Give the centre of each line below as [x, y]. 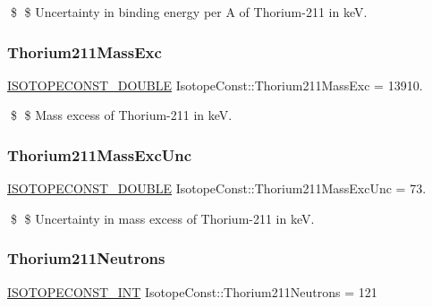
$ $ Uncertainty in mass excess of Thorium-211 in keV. [162, 218]
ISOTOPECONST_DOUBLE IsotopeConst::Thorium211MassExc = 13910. [215, 85]
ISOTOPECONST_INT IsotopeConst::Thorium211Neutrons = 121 [192, 291]
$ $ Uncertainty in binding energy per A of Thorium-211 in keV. [189, 12]
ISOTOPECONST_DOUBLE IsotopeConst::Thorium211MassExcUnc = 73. [217, 188]
